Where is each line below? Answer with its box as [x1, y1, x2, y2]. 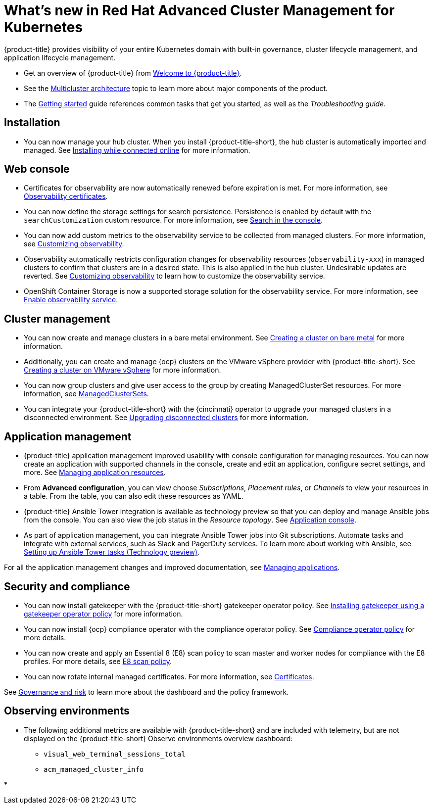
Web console [4, 163, 70, 176]
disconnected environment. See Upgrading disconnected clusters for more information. [24, 413, 309, 422]
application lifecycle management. [4, 53, 116, 62]
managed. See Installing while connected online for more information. [24, 145, 250, 154]
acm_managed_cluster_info [44, 765, 144, 773]
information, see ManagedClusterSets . [24, 389, 149, 398]
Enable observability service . [24, 295, 118, 304]
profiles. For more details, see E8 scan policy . [24, 657, 172, 665]
